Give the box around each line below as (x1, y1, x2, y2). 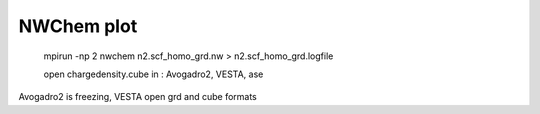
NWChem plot (18, 15, 138, 37)
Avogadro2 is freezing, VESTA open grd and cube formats (18, 91, 257, 103)
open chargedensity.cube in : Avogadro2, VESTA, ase (43, 68, 264, 80)
